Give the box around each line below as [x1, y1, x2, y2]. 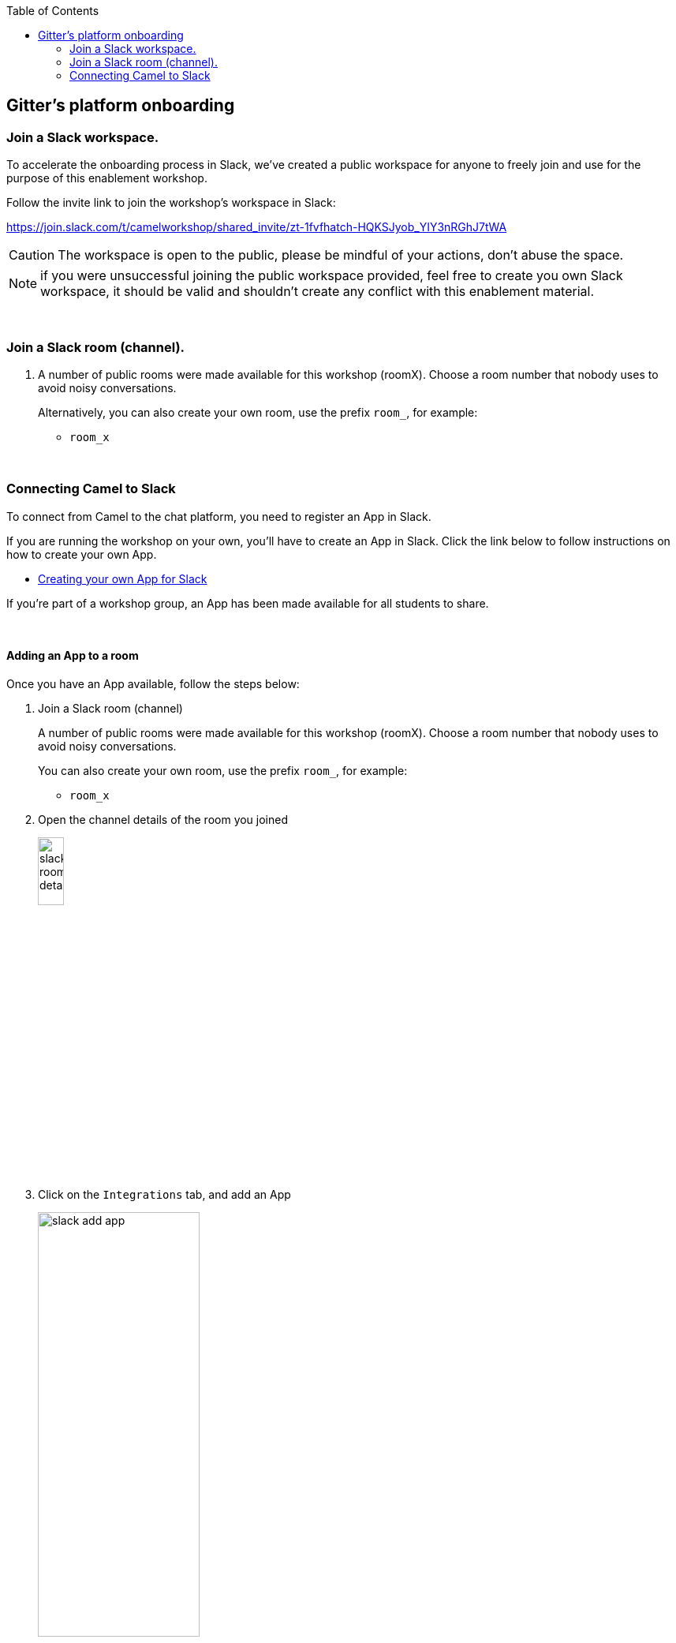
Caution [9, 247, 55, 264]
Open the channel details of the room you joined [38, 812, 289, 826]
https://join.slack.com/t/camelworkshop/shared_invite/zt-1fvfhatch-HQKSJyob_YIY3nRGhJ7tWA [6, 220, 507, 234]
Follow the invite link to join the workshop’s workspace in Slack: [6, 196, 336, 210]
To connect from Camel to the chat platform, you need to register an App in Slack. [6, 509, 431, 523]
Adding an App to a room [6, 649, 139, 663]
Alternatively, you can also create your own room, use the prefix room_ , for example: [38, 405, 478, 419]
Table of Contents [6, 4, 99, 17]
